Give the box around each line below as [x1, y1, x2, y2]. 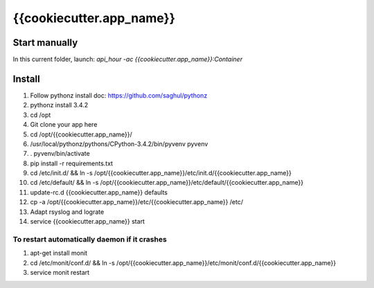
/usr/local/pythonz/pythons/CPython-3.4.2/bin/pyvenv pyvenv [30, 139, 208, 148]
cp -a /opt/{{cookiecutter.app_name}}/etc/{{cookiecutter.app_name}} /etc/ [30, 198, 244, 206]
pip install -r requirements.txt [30, 159, 114, 168]
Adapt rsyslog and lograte [30, 208, 105, 216]
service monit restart [30, 268, 90, 276]
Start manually [12, 37, 78, 48]
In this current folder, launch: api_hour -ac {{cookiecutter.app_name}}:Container [12, 55, 242, 64]
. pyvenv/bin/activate [30, 150, 90, 158]
